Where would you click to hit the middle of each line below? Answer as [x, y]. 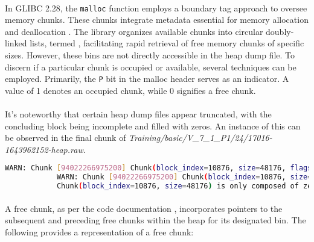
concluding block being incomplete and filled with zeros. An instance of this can [153, 126]
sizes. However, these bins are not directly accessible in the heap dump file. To [150, 55]
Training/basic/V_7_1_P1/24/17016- [200, 138]
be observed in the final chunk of [66, 138]
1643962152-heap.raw [44, 149]
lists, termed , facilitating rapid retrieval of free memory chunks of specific [167, 43]
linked [16, 43]
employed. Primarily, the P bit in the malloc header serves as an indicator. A [147, 79]
